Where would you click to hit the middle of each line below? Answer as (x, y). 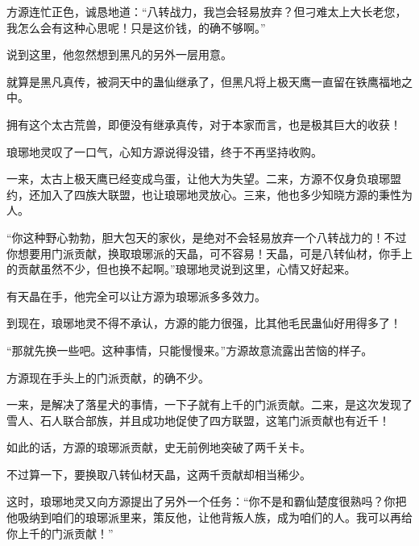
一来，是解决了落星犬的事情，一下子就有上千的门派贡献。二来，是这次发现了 (209, 404)
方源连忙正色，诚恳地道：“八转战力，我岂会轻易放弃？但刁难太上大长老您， (207, 11)
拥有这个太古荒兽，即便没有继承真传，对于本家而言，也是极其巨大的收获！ (204, 124)
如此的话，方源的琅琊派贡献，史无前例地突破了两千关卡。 (159, 447)
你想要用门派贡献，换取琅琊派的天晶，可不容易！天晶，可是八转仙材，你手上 (209, 253)
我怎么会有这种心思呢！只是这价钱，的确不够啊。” (136, 27)
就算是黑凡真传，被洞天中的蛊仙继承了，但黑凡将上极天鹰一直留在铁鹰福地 (204, 81)
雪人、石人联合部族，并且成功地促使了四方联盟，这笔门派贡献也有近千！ (198, 420)
